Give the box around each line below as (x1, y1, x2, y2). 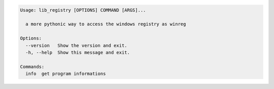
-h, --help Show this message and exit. (25, 50, 130, 55)
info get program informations (25, 71, 106, 77)
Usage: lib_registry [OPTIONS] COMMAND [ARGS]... (20, 7, 146, 13)
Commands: (20, 64, 45, 69)
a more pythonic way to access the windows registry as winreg (25, 21, 186, 27)
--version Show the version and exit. (25, 42, 127, 48)
